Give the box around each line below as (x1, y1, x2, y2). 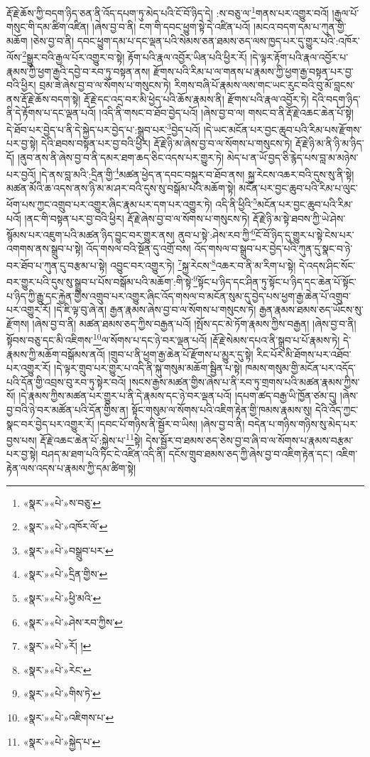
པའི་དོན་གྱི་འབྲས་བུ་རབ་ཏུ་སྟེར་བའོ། (6, 374, 126, 389)
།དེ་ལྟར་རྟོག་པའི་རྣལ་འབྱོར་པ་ (250, 50, 349, 65)
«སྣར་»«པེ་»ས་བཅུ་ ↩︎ (23, 495, 101, 510)
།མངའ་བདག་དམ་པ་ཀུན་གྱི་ (254, 19, 347, 34)
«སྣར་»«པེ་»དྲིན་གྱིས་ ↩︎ (23, 567, 108, 581)
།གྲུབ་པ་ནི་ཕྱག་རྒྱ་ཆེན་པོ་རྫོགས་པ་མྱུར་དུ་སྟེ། (108, 346, 254, 361)
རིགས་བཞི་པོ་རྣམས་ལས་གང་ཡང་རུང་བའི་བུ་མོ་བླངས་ (174, 77, 355, 92)
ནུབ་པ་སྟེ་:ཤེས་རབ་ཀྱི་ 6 (178, 225, 256, 242)
